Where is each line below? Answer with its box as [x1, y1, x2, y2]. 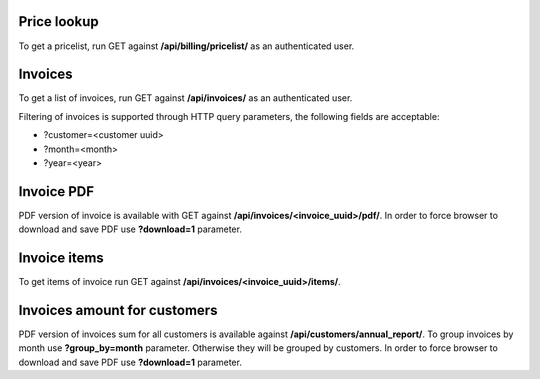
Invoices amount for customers [18, 302, 218, 319]
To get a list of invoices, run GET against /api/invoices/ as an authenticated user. [18, 92, 353, 104]
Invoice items [18, 250, 104, 267]
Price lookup [18, 13, 99, 30]
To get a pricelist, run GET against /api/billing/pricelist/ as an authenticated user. [18, 40, 355, 52]
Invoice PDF [18, 183, 95, 200]
